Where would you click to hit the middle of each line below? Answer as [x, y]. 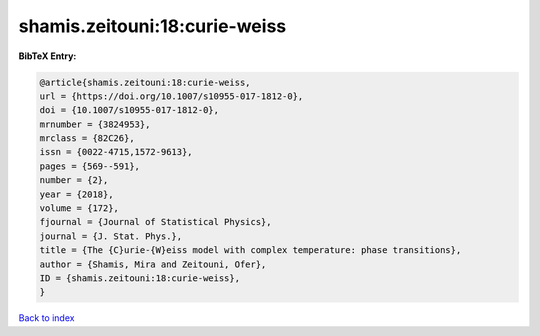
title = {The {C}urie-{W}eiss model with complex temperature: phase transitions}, [250, 250]
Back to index [46, 318]
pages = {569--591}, [89, 166]
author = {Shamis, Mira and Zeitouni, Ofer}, [153, 264]
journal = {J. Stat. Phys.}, [111, 236]
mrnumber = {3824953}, [95, 124]
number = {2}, [74, 180]
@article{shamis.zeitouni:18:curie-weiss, [145, 82]
